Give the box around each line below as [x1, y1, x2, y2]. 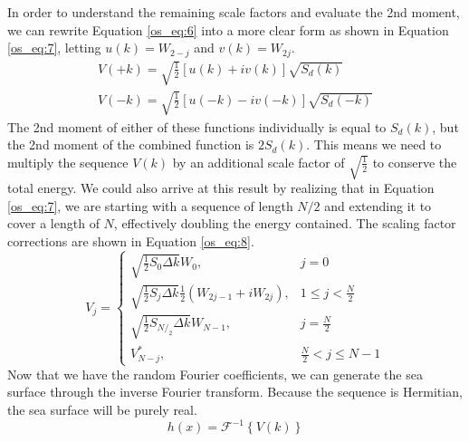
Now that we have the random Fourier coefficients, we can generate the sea [7, 364, 423, 383]
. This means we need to [306, 135, 442, 154]
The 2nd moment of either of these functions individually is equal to [7, 117, 387, 136]
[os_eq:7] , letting [7, 38, 101, 57]
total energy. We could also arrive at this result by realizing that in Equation [7, 178, 435, 197]
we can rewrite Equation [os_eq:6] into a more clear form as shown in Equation [7, 20, 449, 39]
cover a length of [7, 214, 100, 233]
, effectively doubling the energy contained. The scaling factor [113, 214, 456, 233]
